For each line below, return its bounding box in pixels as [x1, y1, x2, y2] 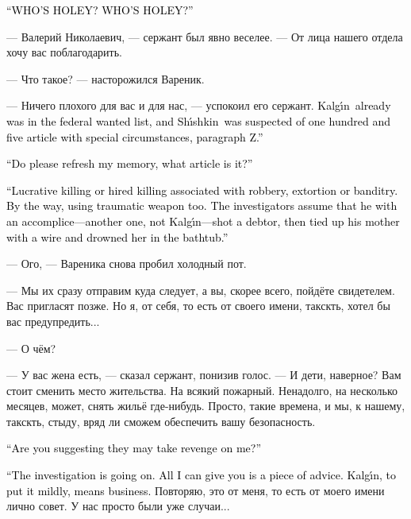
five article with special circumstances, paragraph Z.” [6, 128, 263, 145]
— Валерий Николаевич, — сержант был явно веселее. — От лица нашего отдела [6, 28, 403, 45]
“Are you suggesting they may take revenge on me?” [6, 440, 262, 456]
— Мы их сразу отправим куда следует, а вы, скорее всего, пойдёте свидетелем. [6, 281, 395, 298]
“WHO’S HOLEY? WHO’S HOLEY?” [6, 2, 194, 17]
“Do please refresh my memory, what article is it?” [6, 155, 253, 172]
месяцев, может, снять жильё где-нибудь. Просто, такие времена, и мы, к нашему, [6, 397, 405, 414]
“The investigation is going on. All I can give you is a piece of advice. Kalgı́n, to [6, 467, 397, 483]
